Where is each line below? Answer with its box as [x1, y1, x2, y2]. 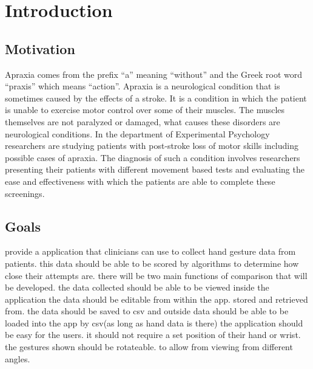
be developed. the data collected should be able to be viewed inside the [5, 281, 269, 294]
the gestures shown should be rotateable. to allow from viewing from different [5, 340, 293, 353]
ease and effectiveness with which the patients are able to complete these [5, 174, 275, 187]
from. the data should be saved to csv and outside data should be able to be [5, 305, 289, 317]
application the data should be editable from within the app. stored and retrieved [5, 292, 308, 305]
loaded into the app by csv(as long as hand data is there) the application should [5, 316, 303, 329]
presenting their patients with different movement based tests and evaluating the [5, 163, 305, 176]
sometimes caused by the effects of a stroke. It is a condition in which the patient [5, 91, 307, 104]
